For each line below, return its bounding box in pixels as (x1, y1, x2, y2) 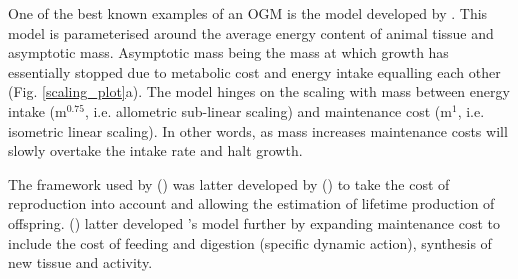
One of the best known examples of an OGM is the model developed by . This (8, 3, 488, 23)
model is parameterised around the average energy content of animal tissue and (8, 22, 494, 43)
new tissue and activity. (8, 252, 153, 273)
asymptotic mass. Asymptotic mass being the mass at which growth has (8, 42, 449, 63)
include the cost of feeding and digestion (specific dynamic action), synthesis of (8, 232, 492, 253)
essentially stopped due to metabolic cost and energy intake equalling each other (8, 61, 501, 82)
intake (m (8, 100, 67, 121)
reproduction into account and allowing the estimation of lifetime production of (8, 193, 495, 214)
